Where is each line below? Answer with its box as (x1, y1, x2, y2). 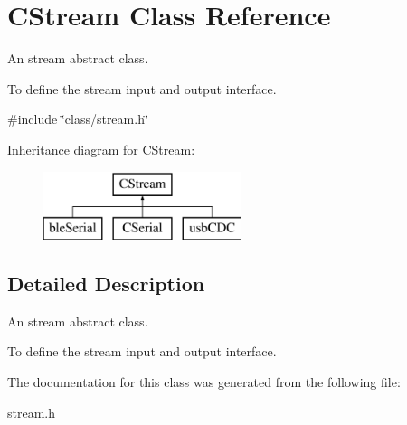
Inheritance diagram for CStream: (7, 139, 195, 158)
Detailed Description (7, 269, 205, 297)
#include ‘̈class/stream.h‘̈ (7, 109, 148, 128)
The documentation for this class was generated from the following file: (7, 373, 401, 392)
